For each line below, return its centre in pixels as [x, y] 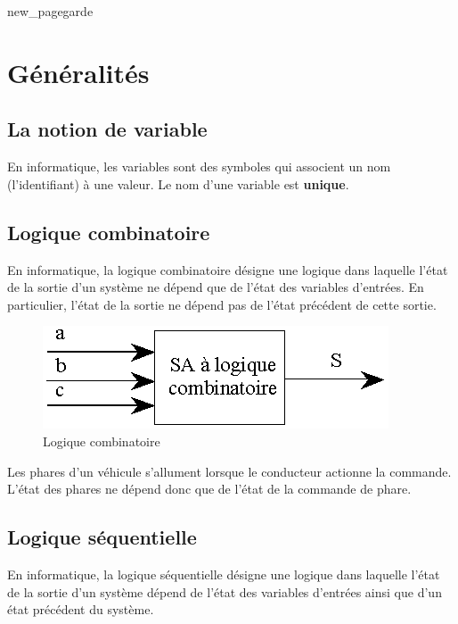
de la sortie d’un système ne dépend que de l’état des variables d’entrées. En [216, 287]
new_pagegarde [50, 11]
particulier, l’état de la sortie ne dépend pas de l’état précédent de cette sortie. [222, 304]
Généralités [78, 72]
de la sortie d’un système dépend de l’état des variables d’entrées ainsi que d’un [225, 591]
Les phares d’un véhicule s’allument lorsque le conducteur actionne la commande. [229, 471]
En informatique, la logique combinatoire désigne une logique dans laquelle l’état [228, 269]
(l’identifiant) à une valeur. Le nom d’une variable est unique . [178, 183]
